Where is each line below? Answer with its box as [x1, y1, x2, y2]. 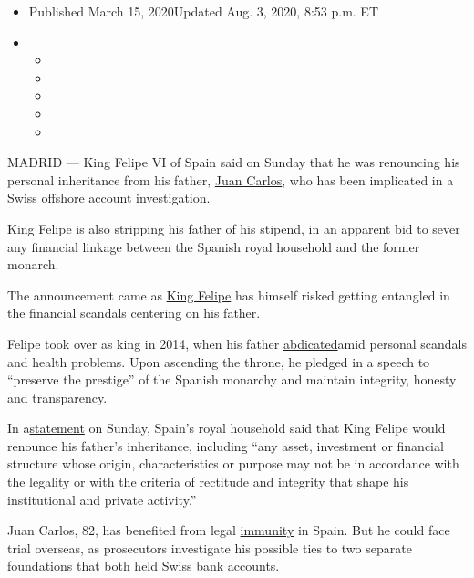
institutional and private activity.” [7, 489, 197, 509]
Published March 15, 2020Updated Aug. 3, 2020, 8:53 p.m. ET [28, 2, 379, 20]
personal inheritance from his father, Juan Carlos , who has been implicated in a [7, 170, 454, 189]
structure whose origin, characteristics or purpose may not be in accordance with [7, 454, 459, 473]
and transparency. [7, 387, 108, 406]
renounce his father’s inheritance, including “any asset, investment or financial [7, 436, 444, 455]
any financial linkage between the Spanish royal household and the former [7, 236, 420, 256]
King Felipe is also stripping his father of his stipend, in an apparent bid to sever [7, 218, 460, 237]
